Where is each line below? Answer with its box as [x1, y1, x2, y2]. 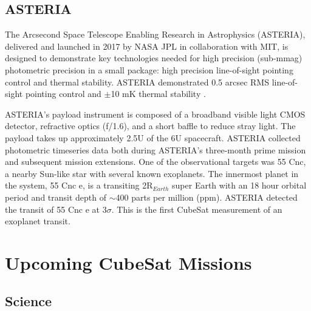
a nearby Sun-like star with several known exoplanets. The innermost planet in [5, 167, 299, 179]
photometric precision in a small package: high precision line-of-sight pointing [5, 63, 293, 76]
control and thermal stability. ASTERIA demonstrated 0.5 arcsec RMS [5, 75, 269, 88]
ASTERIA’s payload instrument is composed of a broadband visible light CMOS [5, 107, 306, 120]
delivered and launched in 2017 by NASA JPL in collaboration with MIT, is [5, 39, 289, 52]
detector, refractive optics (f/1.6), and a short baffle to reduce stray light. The [5, 119, 296, 132]
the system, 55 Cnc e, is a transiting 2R [5, 179, 153, 192]
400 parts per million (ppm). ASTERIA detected [115, 190, 298, 203]
